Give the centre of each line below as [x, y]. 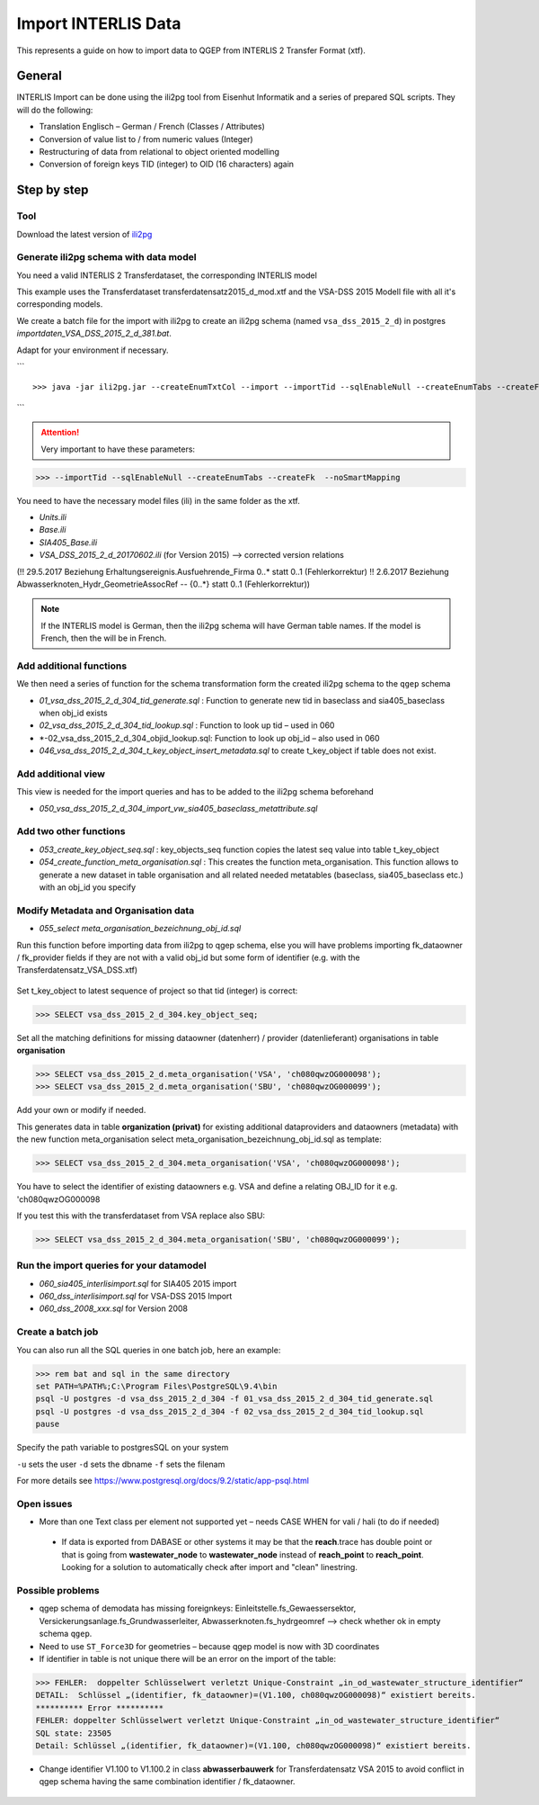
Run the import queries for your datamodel [111, 1266]
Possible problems [58, 1591]
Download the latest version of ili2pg [84, 234]
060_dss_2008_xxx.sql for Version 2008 [114, 1308]
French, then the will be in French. [104, 638]
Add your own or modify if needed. [81, 1110]
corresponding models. [60, 304]
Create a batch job [57, 1332]
